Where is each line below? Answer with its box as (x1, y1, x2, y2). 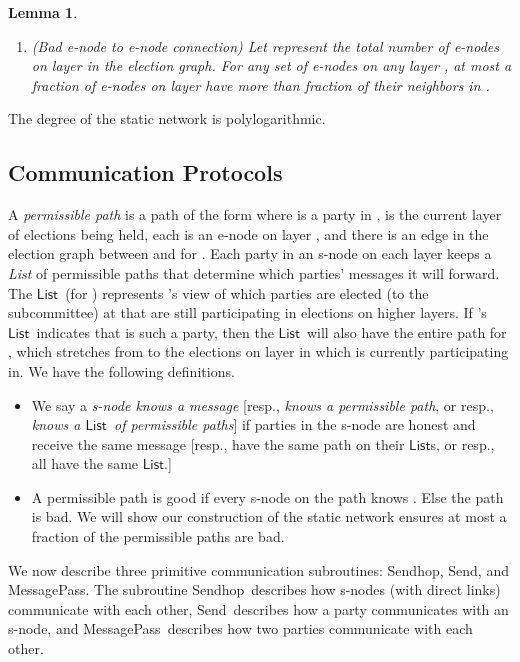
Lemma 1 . (8, 2, 78, 22)
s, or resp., (430, 433, 495, 454)
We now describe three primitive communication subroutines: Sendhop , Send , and (8, 559, 509, 580)
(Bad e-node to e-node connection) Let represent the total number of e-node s (31, 35, 499, 56)
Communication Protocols (8, 157, 283, 188)
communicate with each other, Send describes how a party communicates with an (8, 598, 509, 619)
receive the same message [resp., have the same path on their (31, 433, 405, 454)
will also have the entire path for (306, 321, 507, 342)
